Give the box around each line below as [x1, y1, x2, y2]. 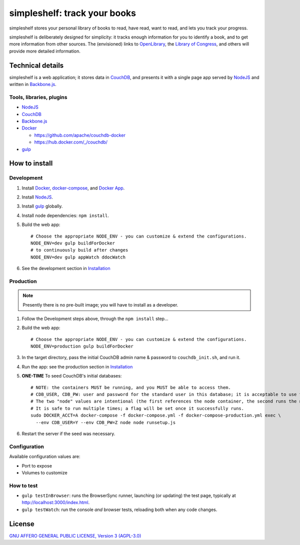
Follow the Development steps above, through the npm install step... [21, 315, 168, 321]
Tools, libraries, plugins [9, 93, 67, 100]
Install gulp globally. [21, 203, 63, 209]
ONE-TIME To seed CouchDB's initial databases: [21, 373, 122, 379]
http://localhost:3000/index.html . [21, 499, 90, 505]
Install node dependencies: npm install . [21, 212, 109, 218]
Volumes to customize [21, 469, 67, 475]
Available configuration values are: [9, 453, 80, 459]
